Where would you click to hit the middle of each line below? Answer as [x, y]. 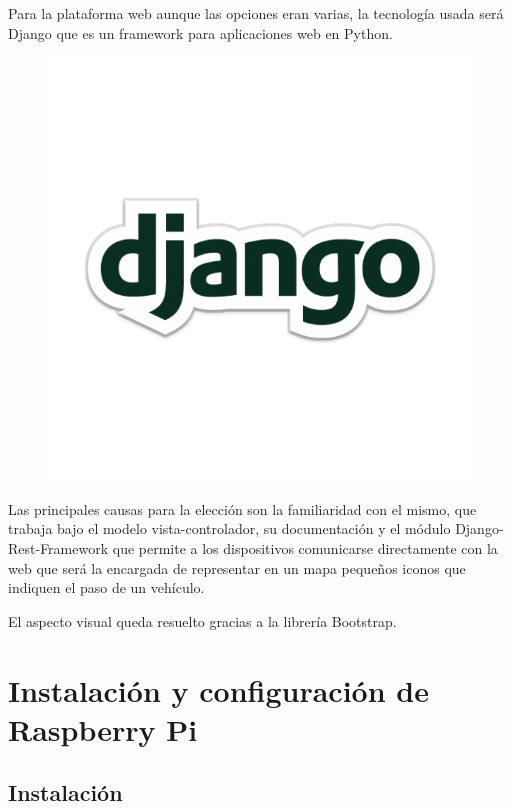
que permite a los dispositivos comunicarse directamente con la [305, 547]
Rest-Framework [58, 547]
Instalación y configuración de [218, 689]
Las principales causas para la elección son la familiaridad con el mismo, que [242, 508]
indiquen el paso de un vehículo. [106, 587]
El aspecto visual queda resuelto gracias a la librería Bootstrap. [202, 620]
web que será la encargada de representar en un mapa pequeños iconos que [237, 567]
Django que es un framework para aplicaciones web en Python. [200, 32]
